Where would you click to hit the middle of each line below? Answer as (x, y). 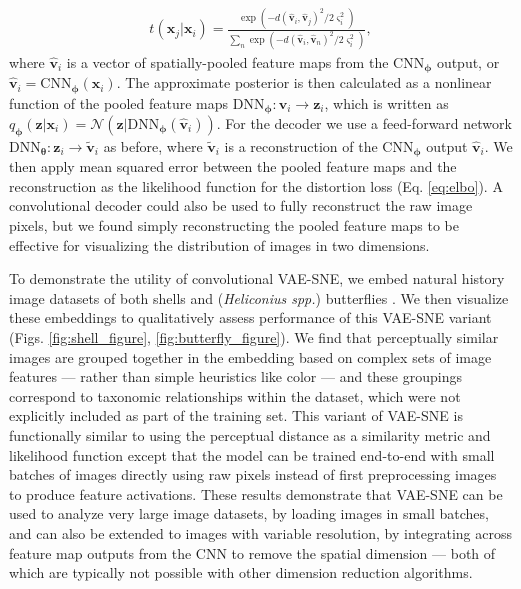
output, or (468, 61)
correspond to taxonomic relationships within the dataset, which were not (235, 395)
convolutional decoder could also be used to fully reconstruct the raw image (241, 205)
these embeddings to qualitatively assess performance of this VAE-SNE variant (250, 317)
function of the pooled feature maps (119, 102)
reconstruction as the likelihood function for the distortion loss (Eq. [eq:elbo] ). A (256, 185)
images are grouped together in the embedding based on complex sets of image (250, 356)
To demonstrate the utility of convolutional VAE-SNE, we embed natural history (257, 278)
